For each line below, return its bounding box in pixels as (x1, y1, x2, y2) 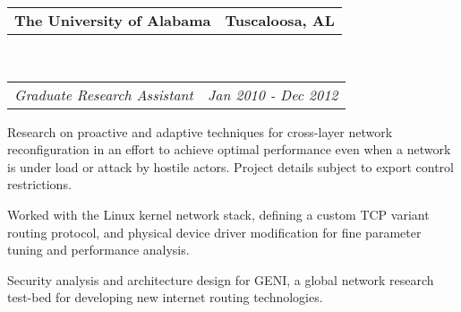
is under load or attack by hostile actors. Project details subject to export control (7, 157, 454, 176)
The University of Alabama (14, 10, 211, 30)
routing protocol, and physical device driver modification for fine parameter (7, 222, 422, 241)
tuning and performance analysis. (7, 240, 190, 259)
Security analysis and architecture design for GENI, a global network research (7, 270, 434, 289)
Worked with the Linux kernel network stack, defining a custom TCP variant (7, 204, 430, 223)
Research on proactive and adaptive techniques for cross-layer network (7, 122, 393, 141)
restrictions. (7, 175, 72, 194)
